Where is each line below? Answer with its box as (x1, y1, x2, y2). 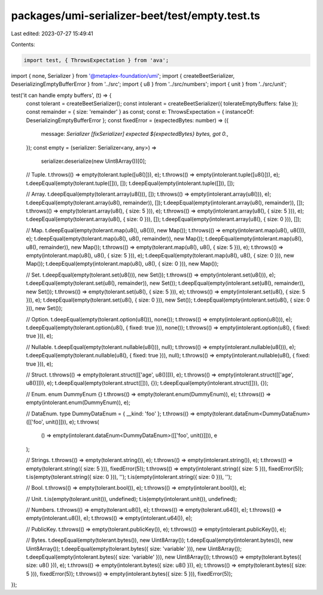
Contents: (11, 41, 35, 48)
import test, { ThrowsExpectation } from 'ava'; (23, 57, 169, 63)
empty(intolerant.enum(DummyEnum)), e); (26, 399, 131, 406)
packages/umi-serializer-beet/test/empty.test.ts (11, 9, 260, 22)
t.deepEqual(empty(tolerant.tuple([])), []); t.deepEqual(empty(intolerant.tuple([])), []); (26, 180, 235, 187)
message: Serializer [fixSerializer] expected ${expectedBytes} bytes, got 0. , (41, 130, 228, 138)
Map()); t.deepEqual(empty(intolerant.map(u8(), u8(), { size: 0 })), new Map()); (26, 260, 219, 268)
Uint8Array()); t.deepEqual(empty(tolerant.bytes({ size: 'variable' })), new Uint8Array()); (26, 545, 242, 552)
